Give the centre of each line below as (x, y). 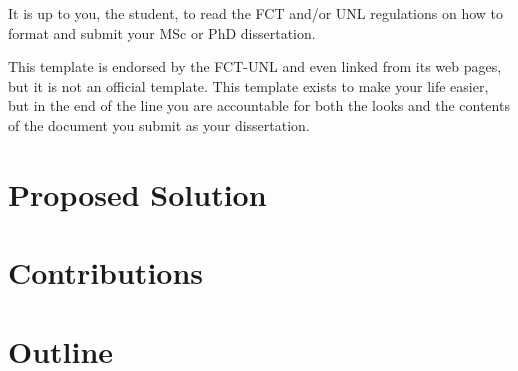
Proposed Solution (137, 193)
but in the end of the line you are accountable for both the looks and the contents (259, 105)
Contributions (106, 272)
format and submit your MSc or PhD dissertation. (162, 32)
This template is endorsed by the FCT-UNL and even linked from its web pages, (255, 66)
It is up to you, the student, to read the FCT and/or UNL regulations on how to (256, 13)
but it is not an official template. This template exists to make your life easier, (248, 85)
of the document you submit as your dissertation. (159, 124)
